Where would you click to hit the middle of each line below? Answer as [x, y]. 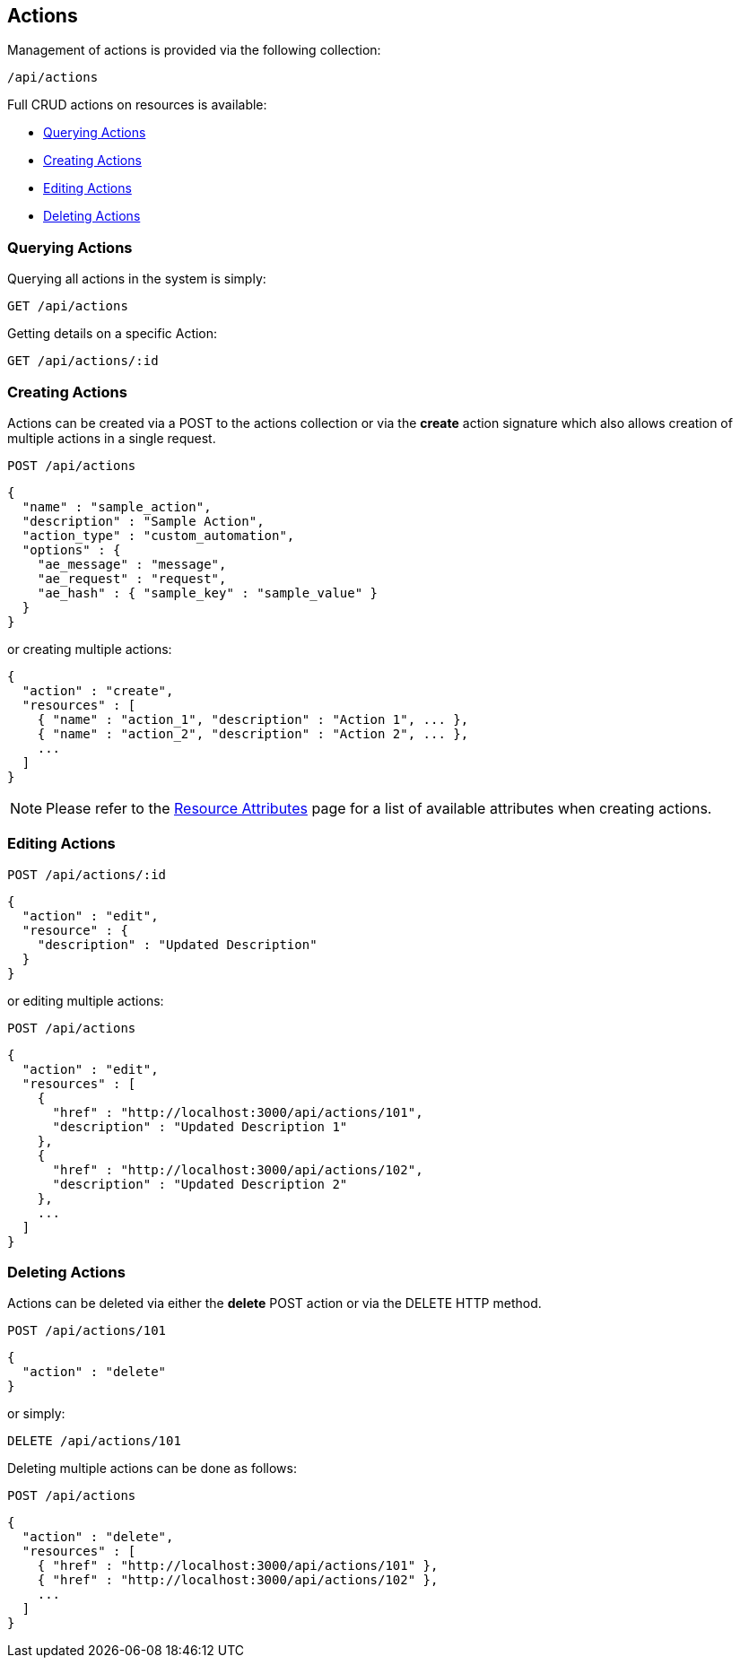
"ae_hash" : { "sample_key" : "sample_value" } [208, 593]
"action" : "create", [98, 690]
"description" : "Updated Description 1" [200, 1126]
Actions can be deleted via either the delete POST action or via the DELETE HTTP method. [274, 1303]
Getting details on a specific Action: [113, 334]
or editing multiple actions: [86, 1000]
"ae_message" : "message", [132, 564]
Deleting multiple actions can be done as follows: [152, 1469]
